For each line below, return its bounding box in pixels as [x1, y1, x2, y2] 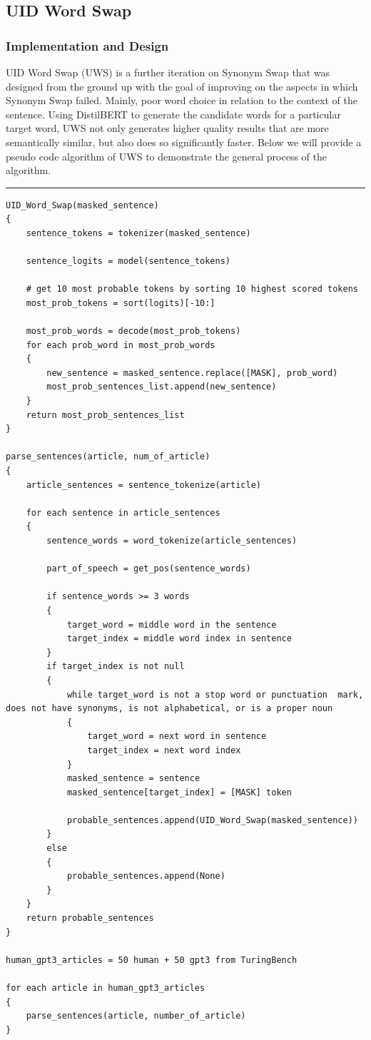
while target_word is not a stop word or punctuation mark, [66, 689, 364, 700]
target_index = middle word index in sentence [66, 633, 292, 644]
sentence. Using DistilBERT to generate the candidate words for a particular [6, 106, 341, 121]
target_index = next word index [87, 745, 241, 755]
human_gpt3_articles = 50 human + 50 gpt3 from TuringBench [6, 954, 298, 965]
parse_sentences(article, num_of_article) [6, 452, 210, 462]
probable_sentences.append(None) [66, 871, 225, 882]
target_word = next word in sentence [87, 731, 267, 742]
